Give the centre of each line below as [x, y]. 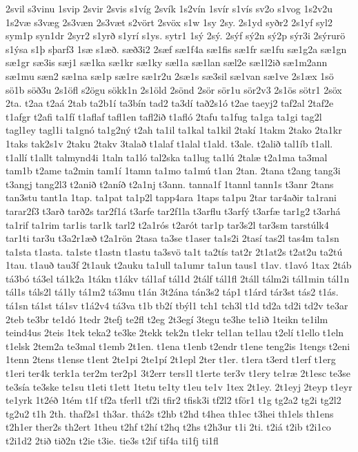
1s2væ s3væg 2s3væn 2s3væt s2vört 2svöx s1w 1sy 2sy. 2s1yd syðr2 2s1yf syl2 [169, 22]
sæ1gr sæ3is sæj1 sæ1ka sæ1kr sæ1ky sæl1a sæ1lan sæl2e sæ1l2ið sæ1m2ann [167, 62]
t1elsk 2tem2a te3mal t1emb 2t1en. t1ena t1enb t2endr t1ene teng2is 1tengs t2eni [178, 346]
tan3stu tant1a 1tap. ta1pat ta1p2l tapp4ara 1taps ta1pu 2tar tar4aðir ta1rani [171, 197]
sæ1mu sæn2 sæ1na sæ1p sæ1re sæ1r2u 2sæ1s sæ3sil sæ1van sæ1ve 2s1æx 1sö [170, 75]
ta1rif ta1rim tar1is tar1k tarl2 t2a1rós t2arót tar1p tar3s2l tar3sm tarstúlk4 [167, 224]
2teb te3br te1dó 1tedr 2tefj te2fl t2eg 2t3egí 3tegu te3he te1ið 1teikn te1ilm [167, 319]
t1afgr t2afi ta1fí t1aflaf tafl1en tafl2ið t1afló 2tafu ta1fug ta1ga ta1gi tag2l [164, 116]
